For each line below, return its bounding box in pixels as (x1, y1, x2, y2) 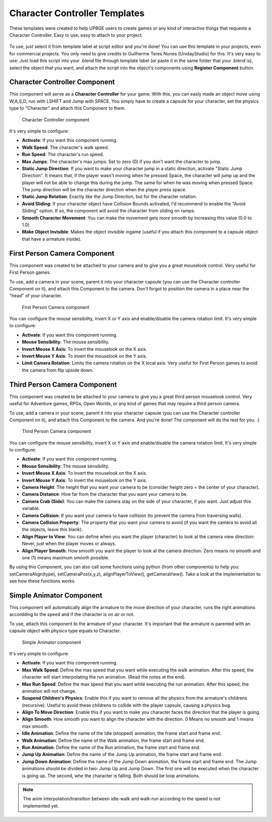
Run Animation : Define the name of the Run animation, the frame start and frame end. (22, 744, 201, 751)
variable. (22, 505, 40, 511)
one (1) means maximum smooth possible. (22, 554, 110, 561)
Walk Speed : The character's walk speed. (22, 144, 109, 151)
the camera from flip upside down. (22, 367, 94, 373)
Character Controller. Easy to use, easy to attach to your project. (9, 32, 143, 38)
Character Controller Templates (9, 8, 145, 19)
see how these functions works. (9, 578, 76, 584)
